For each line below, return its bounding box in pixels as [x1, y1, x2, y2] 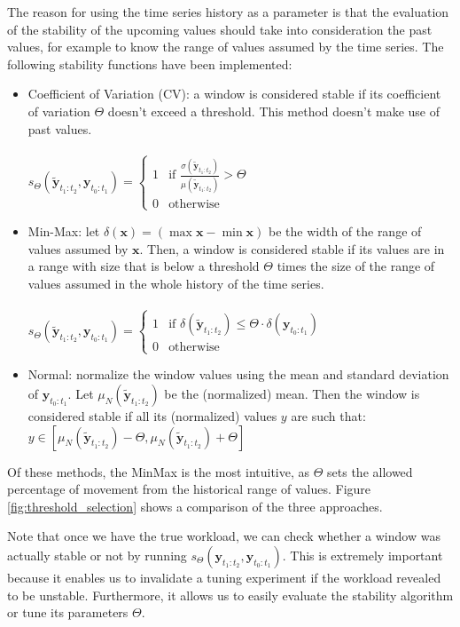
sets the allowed [327, 462, 413, 480]
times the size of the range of [277, 257, 435, 275]
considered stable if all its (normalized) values [27, 407, 277, 425]
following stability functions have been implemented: [7, 54, 292, 73]
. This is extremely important [282, 546, 443, 565]
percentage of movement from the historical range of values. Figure [7, 480, 371, 498]
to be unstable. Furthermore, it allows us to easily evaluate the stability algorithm [7, 585, 454, 604]
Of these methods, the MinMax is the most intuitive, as [7, 462, 310, 480]
